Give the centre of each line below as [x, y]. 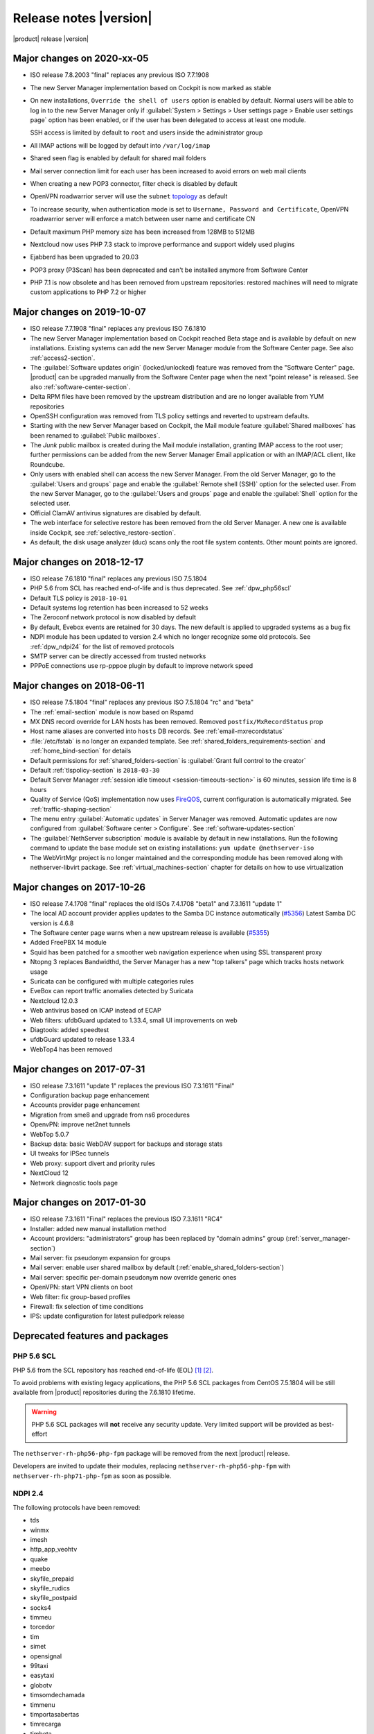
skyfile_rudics [50, 1588]
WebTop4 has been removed [71, 1049]
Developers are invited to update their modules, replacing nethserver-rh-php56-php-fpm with [152, 1466]
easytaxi [42, 1676]
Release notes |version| [82, 18]
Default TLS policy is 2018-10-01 [79, 598]
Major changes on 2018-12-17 [78, 562]
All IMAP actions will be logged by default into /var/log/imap [120, 145]
